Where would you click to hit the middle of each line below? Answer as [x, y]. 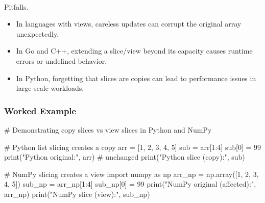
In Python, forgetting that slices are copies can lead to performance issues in [136, 78]
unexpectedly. [38, 33]
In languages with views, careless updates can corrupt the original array [129, 24]
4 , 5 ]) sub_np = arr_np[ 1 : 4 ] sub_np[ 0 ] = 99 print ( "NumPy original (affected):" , [130, 184]
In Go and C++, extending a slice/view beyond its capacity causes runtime [134, 51]
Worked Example [40, 110]
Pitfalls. [16, 6]
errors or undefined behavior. [62, 60]
